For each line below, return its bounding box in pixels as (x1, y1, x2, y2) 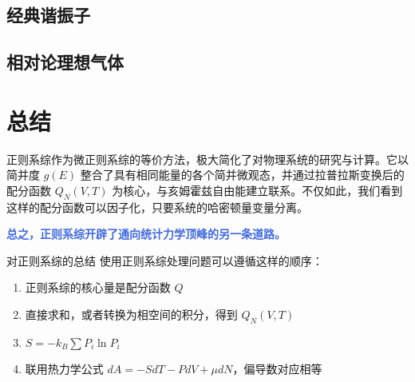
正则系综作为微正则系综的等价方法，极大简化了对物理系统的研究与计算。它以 (6, 150, 409, 167)
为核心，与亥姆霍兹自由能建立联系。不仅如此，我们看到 (112, 181, 403, 198)
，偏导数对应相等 (232, 360, 322, 376)
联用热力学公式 (25, 360, 104, 376)
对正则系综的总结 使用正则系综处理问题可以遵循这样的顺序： (6, 252, 323, 269)
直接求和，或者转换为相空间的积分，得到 (25, 306, 238, 323)
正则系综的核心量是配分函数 (25, 279, 171, 296)
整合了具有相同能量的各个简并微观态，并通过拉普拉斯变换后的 (80, 166, 405, 183)
